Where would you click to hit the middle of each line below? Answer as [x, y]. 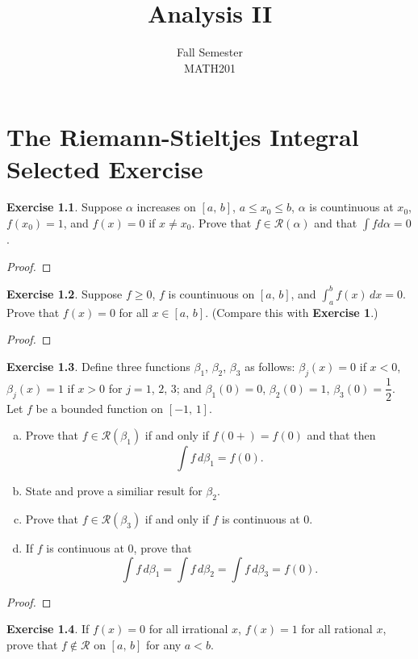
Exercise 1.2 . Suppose [65, 293]
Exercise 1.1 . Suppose [65, 207]
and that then [341, 435]
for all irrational [188, 629]
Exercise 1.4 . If [48, 629]
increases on [166, 207]
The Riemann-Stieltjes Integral [183, 137]
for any [163, 644]
